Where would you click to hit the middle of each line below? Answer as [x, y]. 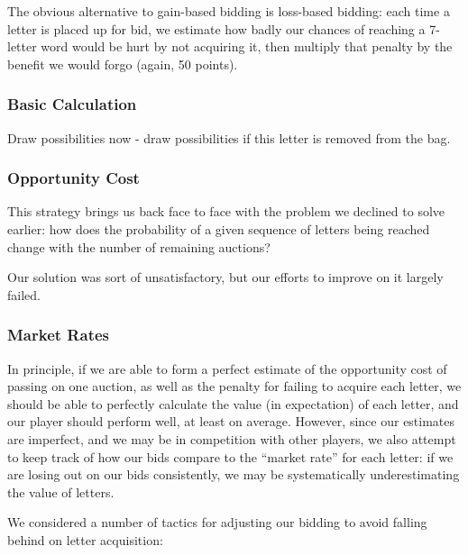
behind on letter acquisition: [85, 539]
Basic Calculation [72, 104]
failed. [24, 294]
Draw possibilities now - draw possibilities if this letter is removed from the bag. [229, 137]
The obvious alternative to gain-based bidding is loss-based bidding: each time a [229, 11]
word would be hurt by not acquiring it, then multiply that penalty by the [247, 46]
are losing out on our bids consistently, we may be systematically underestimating [234, 474]
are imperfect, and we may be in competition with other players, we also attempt [232, 438]
